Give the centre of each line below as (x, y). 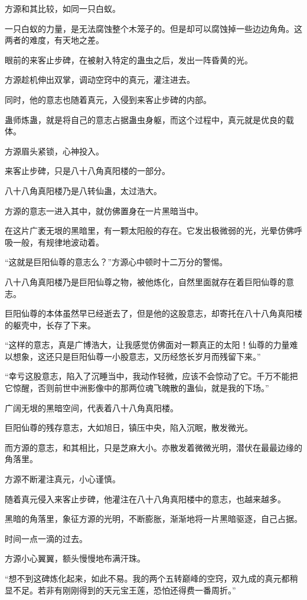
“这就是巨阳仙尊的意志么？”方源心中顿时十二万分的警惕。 (116, 262)
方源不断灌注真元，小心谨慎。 (63, 479)
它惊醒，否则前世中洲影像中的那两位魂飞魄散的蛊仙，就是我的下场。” (137, 388)
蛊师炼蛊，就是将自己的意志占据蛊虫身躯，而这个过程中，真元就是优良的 (145, 119)
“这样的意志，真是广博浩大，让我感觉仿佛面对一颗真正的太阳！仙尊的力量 (147, 345)
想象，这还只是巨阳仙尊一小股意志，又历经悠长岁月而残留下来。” (137, 356)
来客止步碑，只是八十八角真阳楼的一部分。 (87, 171)
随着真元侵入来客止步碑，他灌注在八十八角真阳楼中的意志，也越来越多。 (145, 499)
